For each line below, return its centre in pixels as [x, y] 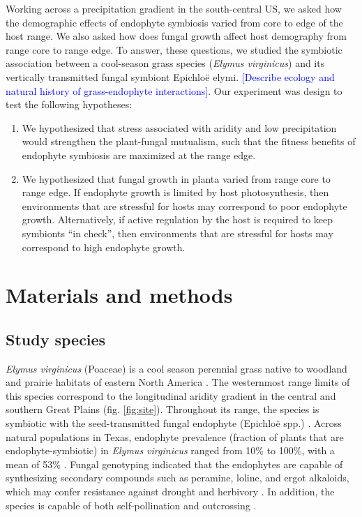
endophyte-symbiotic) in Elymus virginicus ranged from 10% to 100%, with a [170, 450]
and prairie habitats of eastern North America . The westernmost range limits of [178, 382]
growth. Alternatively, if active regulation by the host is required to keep [178, 219]
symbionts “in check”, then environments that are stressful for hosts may [178, 233]
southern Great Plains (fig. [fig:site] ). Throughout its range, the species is [163, 409]
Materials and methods [119, 295]
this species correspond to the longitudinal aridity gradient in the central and [171, 395]
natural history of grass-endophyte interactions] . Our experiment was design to [174, 90]
